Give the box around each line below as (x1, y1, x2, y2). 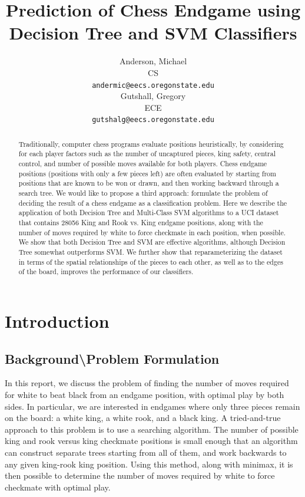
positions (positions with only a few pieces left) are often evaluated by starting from (18, 168, 276, 178)
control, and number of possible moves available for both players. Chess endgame (18, 159, 267, 169)
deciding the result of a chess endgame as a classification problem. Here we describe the (18, 198, 287, 208)
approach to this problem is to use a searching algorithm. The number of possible (5, 423, 299, 435)
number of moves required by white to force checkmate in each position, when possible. (18, 227, 286, 237)
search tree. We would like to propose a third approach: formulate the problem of (18, 188, 268, 198)
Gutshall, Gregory (120, 90, 186, 102)
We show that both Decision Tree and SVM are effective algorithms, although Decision (18, 237, 286, 247)
